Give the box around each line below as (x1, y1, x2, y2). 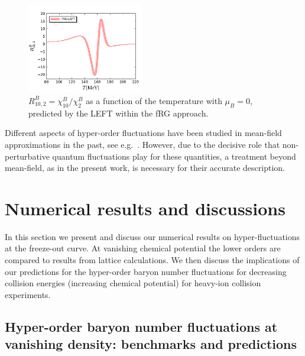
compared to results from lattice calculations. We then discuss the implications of (5, 254, 300, 266)
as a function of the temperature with (86, 94, 222, 106)
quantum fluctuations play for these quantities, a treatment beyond (52, 150, 296, 162)
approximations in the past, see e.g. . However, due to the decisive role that (5, 138, 280, 150)
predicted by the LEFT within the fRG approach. (28, 106, 209, 119)
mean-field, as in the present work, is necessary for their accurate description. (5, 161, 285, 174)
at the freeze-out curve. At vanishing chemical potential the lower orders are (5, 242, 281, 254)
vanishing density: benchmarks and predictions (5, 335, 297, 353)
